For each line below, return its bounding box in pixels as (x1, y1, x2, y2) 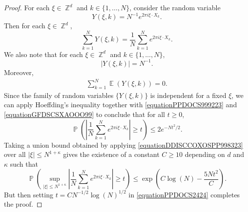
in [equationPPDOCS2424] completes (128, 189, 240, 199)
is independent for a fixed (150, 90, 227, 100)
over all (4, 149, 26, 159)
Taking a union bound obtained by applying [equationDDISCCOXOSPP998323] (4, 139, 243, 150)
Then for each (4, 20, 45, 31)
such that (10, 158, 38, 169)
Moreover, (4, 67, 34, 77)
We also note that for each (4, 49, 83, 59)
